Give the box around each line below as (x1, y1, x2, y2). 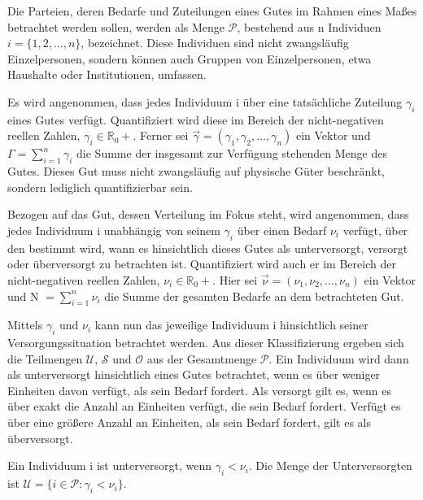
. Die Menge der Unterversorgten (248, 457, 412, 474)
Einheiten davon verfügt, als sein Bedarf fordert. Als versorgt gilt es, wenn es (7, 381, 392, 398)
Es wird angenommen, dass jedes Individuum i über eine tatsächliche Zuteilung (7, 93, 403, 110)
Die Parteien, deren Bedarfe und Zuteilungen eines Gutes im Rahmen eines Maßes (7, 2, 417, 19)
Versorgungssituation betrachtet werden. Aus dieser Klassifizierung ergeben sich (7, 334, 404, 351)
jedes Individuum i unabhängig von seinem (7, 221, 220, 238)
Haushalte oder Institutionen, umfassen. (7, 66, 207, 83)
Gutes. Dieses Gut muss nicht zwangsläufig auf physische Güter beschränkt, (7, 163, 386, 180)
